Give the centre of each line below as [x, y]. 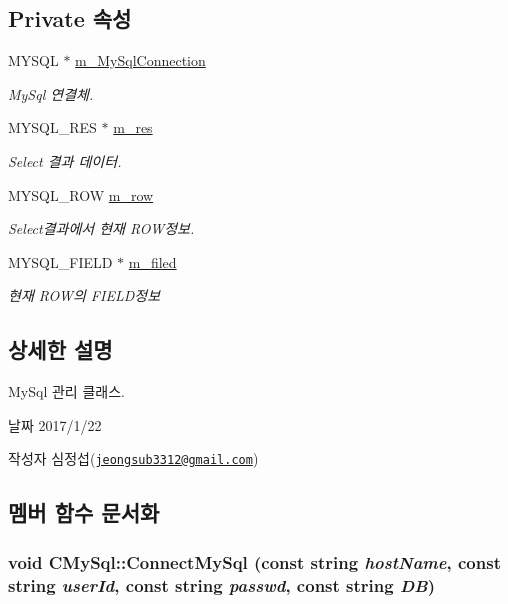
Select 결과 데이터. [65, 160]
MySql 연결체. [51, 93]
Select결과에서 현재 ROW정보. [101, 228]
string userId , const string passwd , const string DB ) [221, 584]
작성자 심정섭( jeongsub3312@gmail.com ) [133, 458]
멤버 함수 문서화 [84, 512]
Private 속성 [70, 18]
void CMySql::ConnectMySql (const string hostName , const [254, 561]
